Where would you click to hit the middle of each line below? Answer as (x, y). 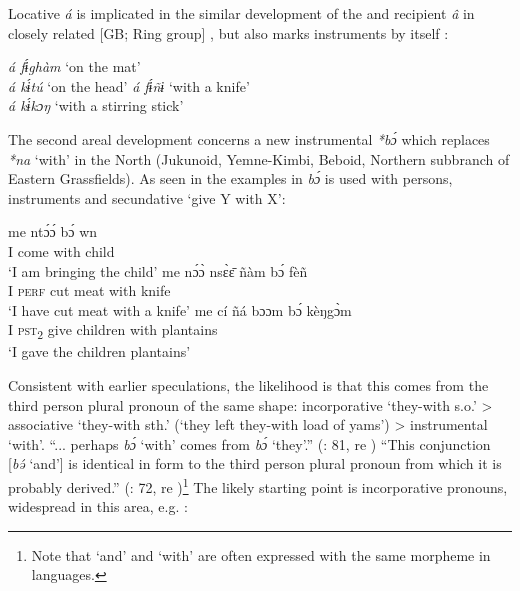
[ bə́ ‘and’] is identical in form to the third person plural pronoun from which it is (255, 463)
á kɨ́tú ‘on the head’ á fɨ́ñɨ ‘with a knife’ (129, 85)
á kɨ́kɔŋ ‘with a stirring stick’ (96, 105)
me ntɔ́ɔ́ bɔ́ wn (53, 231)
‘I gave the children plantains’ (99, 351)
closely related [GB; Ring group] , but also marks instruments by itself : (228, 32)
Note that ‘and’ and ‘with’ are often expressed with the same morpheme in (261, 554)
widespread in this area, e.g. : (98, 506)
